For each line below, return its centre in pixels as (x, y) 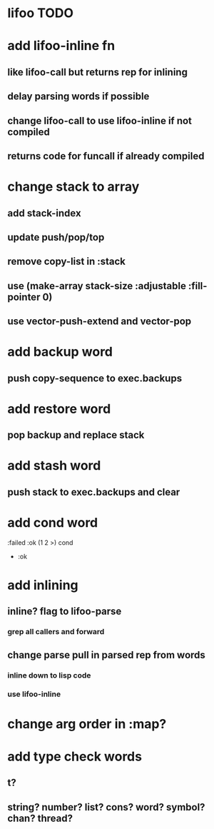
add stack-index (44, 213)
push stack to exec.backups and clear (94, 492)
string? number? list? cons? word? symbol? (106, 807)
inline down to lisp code (49, 675)
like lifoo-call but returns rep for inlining (97, 72)
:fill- (198, 286)
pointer (24, 297)
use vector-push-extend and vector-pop (100, 322)
